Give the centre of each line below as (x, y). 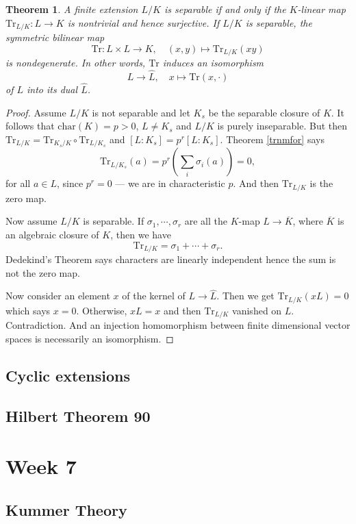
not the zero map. (43, 272)
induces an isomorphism (213, 63)
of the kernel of (154, 296)
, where (308, 221)
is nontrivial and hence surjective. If (143, 22)
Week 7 (41, 466)
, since (70, 183)
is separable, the (279, 22)
